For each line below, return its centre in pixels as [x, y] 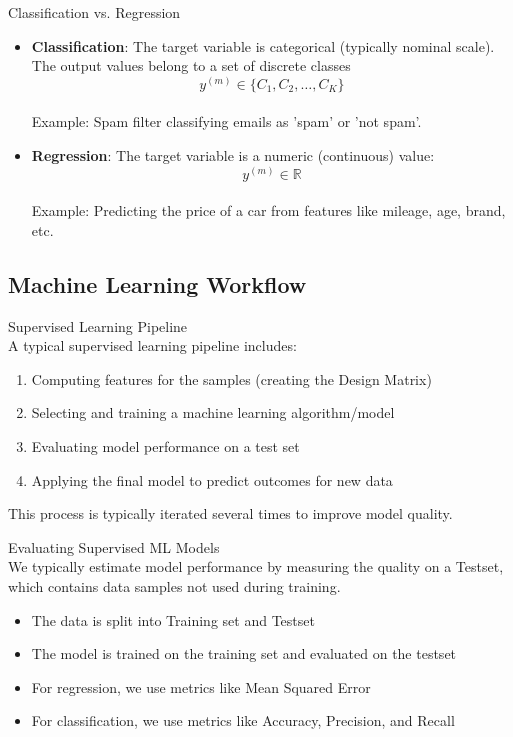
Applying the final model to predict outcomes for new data [212, 479]
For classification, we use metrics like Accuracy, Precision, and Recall [243, 720]
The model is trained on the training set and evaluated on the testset [244, 653]
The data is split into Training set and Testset [173, 619]
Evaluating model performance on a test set [165, 445]
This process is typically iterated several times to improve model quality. [230, 513]
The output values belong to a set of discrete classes [191, 65]
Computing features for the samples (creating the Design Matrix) [231, 378]
